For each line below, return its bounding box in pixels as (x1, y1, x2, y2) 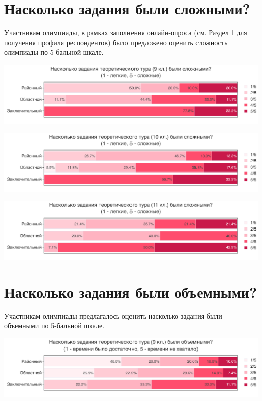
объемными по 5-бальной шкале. (4, 320, 105, 331)
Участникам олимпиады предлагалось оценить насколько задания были (4, 310, 222, 321)
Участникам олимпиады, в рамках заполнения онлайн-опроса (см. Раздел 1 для (4, 27, 247, 38)
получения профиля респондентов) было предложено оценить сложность (4, 37, 228, 47)
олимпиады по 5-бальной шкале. (4, 47, 104, 58)
